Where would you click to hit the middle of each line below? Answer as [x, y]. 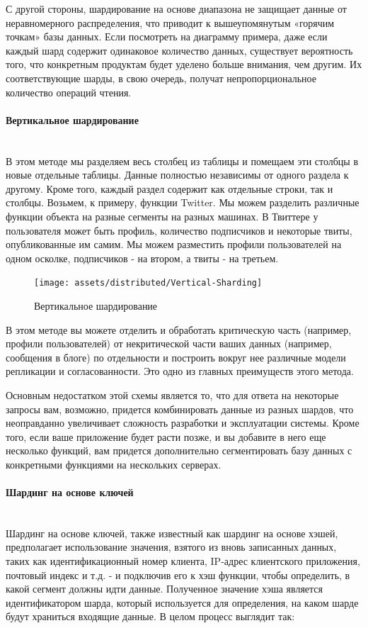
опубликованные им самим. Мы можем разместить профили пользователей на [174, 244]
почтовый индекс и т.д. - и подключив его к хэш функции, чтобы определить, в [178, 574]
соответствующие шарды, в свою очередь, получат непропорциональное [161, 78]
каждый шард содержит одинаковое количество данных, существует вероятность [179, 50]
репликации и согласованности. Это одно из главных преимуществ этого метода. [180, 371]
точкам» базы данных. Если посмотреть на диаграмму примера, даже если [167, 37]
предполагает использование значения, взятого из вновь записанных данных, [171, 547]
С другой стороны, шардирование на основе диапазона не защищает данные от [176, 9]
